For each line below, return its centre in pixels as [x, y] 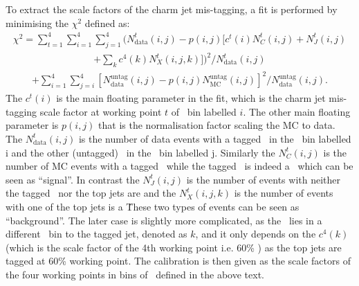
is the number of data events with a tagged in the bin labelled [215, 138]
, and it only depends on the [256, 234]
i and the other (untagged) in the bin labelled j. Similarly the [140, 152]
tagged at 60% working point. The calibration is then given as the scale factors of [178, 261]
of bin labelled [204, 111]
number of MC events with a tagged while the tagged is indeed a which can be [179, 166]
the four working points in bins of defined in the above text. [135, 274]
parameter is [32, 125]
